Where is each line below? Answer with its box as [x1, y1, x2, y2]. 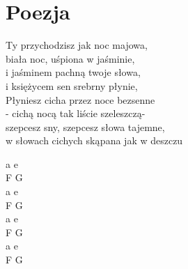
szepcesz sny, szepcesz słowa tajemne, [6, 119, 165, 134]
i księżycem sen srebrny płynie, [6, 78, 138, 93]
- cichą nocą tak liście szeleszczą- [6, 106, 146, 121]
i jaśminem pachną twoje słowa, [6, 65, 141, 79]
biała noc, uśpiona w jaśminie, [6, 51, 135, 66]
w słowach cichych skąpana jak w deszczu [6, 133, 183, 148]
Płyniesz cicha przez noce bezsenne [6, 92, 155, 107]
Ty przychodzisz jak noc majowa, [6, 38, 148, 52]
